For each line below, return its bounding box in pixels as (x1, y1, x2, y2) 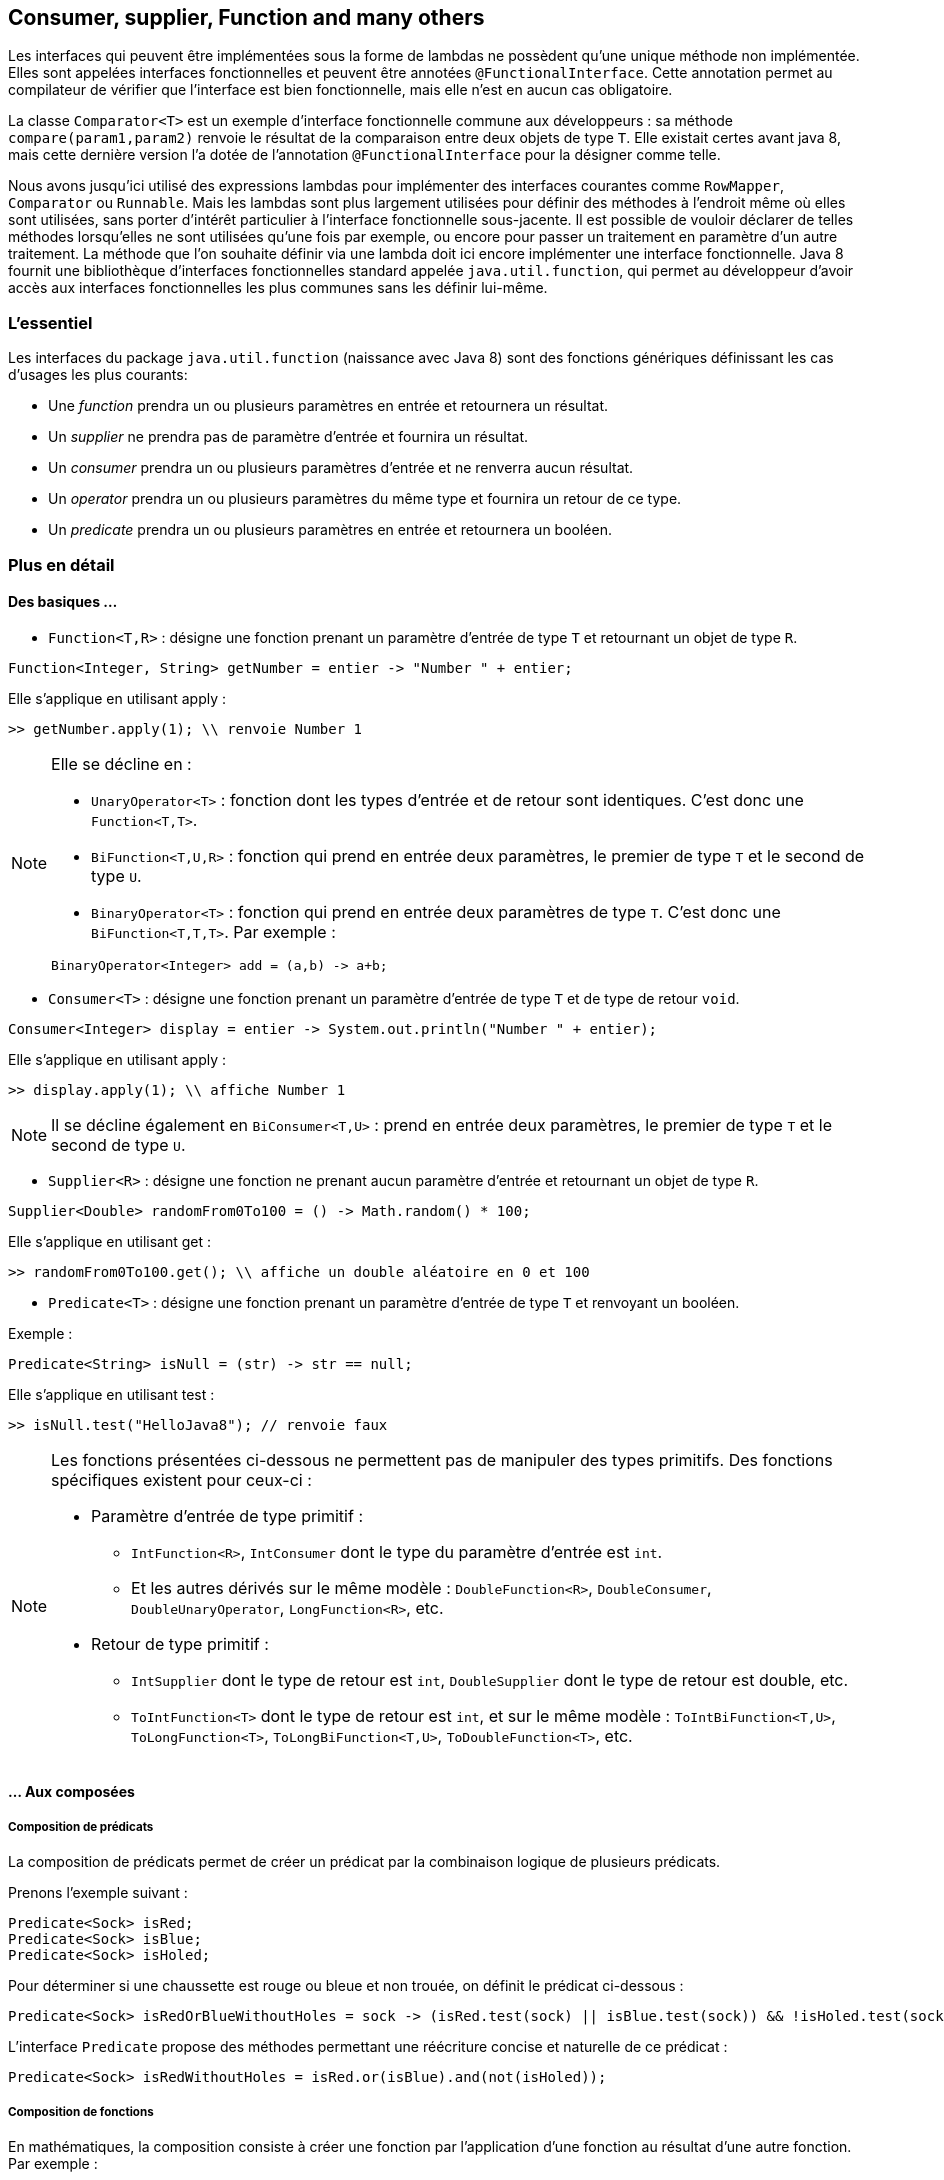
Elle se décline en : (51, 753, 192, 774)
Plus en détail (8, 554, 115, 575)
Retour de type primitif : (91, 1633, 269, 1654)
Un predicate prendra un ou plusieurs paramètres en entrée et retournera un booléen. (48, 521, 612, 539)
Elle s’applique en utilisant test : (8, 1385, 215, 1403)
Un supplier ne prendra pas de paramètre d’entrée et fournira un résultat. (48, 428, 529, 446)
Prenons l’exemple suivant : (8, 1884, 188, 1902)
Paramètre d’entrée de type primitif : (91, 1505, 364, 1526)
